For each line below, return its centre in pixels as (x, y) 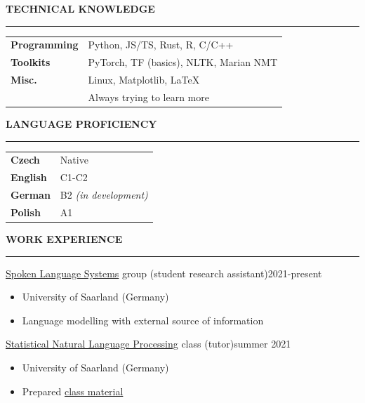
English (29, 177)
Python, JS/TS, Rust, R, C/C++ (161, 45)
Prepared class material (73, 391)
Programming (45, 45)
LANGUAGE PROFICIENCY (81, 123)
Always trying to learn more (148, 97)
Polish (26, 212)
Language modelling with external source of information (143, 320)
